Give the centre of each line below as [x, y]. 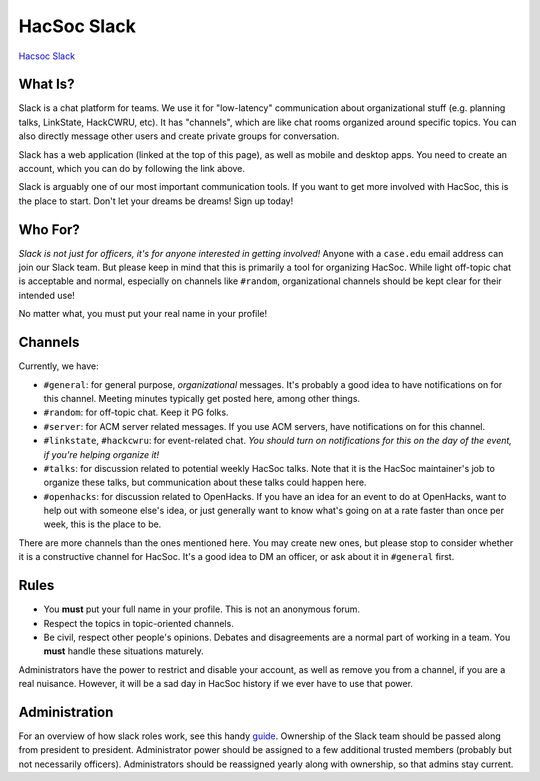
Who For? [49, 229]
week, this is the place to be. [102, 524]
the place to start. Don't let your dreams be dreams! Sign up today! [156, 201]
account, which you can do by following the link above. [131, 169]
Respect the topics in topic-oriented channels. [138, 623]
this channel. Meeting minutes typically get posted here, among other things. [201, 398]
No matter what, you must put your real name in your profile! [143, 314]
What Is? [46, 84]
